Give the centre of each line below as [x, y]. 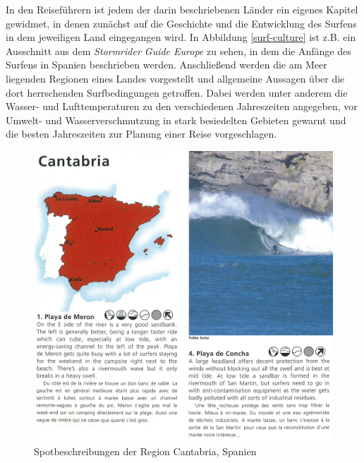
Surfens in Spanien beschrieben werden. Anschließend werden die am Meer [166, 65]
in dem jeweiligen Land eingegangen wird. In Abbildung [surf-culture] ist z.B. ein [181, 37]
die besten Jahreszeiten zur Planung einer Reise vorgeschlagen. [141, 134]
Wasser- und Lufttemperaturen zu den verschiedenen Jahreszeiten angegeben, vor [182, 106]
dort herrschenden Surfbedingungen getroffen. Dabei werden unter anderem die [177, 92]
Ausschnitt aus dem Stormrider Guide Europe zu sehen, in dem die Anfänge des [178, 50]
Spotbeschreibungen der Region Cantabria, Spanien [145, 451]
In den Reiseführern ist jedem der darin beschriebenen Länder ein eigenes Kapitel [182, 9]
